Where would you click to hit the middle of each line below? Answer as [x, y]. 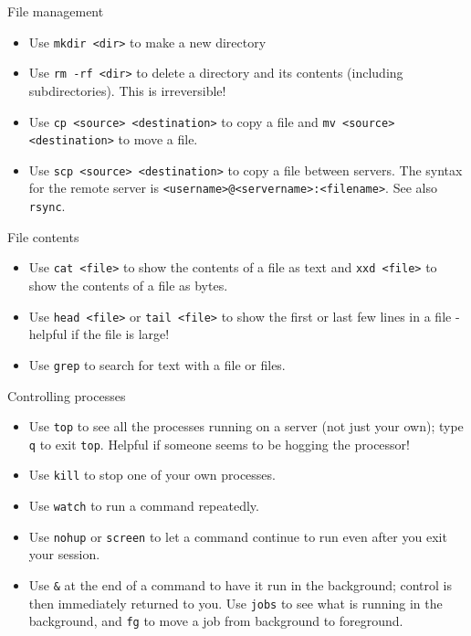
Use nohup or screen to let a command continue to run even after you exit [238, 536]
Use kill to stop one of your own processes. [152, 475]
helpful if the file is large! [99, 334]
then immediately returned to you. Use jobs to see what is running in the [235, 603]
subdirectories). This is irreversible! [127, 90]
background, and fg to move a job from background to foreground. [216, 621]
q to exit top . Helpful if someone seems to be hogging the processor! [219, 444]
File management [56, 11]
